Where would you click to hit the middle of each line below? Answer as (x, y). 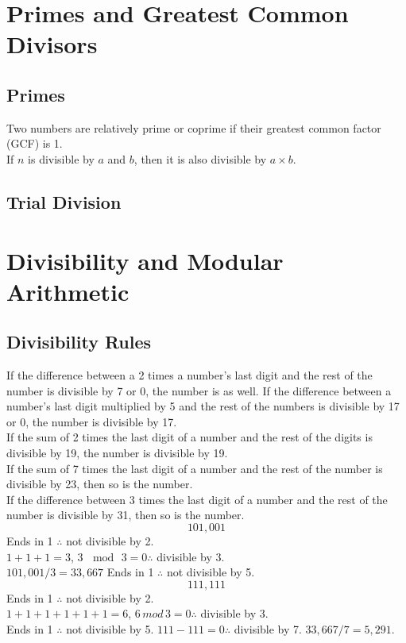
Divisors (52, 44)
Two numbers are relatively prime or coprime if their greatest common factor (194, 127)
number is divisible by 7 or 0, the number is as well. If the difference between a (199, 390)
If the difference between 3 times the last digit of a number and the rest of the (197, 499)
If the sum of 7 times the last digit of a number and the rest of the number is (195, 468)
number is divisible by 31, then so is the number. (126, 515)
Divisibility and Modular (145, 260)
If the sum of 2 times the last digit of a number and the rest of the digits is (189, 437)
